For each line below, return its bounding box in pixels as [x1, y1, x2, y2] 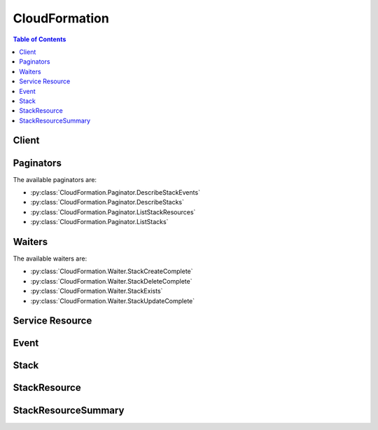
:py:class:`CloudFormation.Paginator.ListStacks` [30, 218, 169, 226]
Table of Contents [13, 35, 66, 43]
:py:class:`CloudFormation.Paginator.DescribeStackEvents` [30, 188, 201, 196]
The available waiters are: [13, 254, 87, 263]
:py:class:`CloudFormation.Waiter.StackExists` [30, 287, 163, 296]
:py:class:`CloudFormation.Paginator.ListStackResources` [30, 207, 196, 216]
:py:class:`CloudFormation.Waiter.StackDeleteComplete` [30, 277, 192, 285]
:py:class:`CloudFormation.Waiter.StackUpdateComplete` [30, 296, 195, 305]
